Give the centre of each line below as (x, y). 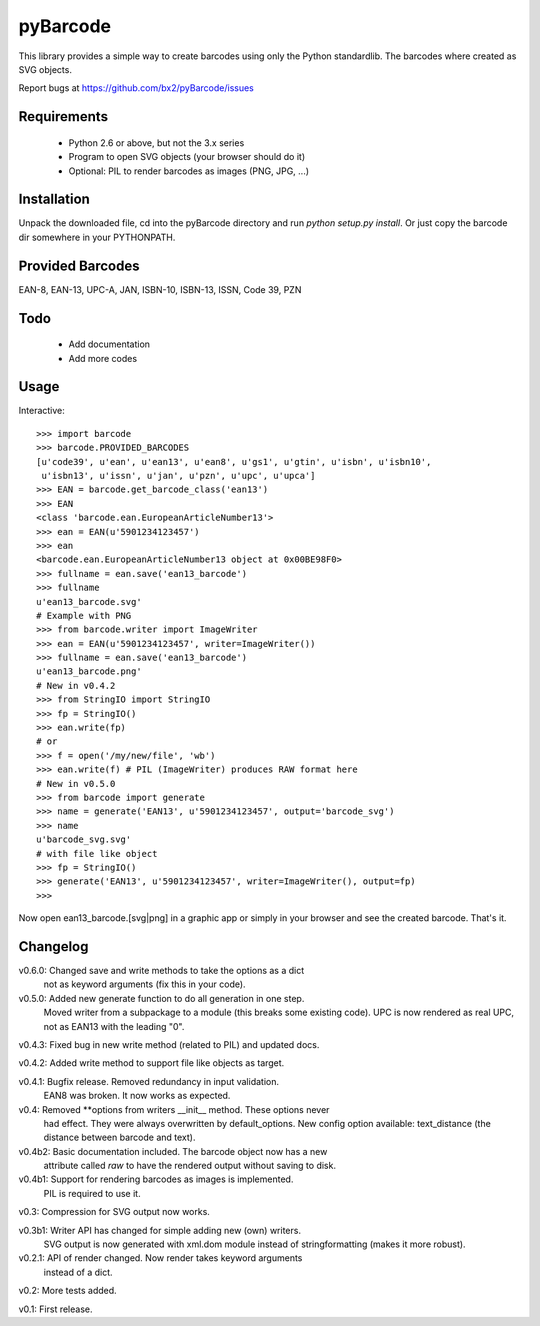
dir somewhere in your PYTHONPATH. (97, 237)
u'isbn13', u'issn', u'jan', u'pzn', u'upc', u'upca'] (178, 475)
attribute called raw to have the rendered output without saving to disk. (190, 1166)
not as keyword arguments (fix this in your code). (144, 984)
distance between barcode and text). (119, 1137)
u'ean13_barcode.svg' (89, 601)
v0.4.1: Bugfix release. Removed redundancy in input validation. (149, 1081)
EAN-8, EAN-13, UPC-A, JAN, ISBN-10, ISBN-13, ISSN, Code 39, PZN (160, 289)
